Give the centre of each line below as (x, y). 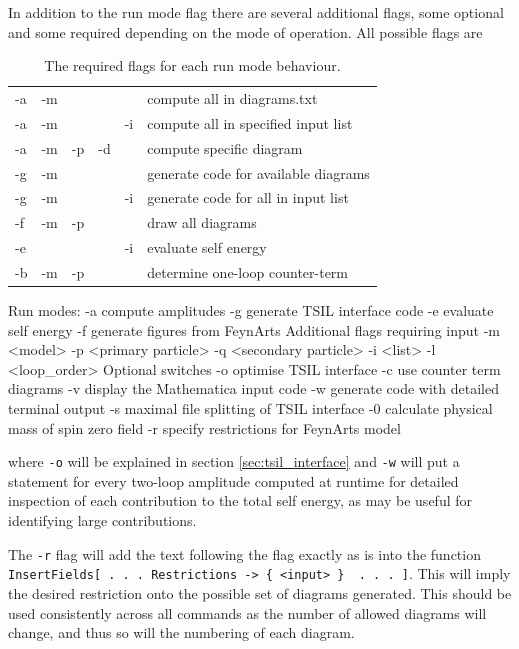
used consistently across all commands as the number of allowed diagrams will (247, 612)
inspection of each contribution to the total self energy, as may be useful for (240, 500)
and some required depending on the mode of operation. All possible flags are (245, 31)
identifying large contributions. (102, 520)
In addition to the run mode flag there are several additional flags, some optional (256, 12)
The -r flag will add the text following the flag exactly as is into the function (244, 553)
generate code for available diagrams (258, 172)
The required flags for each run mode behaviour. (192, 65)
